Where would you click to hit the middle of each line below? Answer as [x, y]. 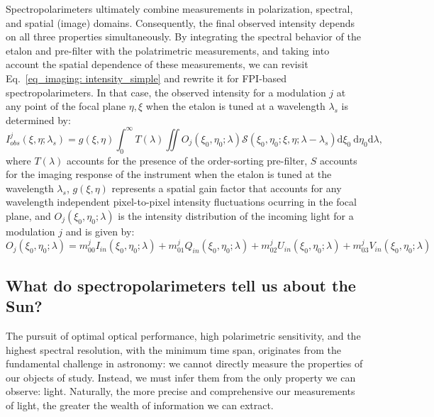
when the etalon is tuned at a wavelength [235, 106]
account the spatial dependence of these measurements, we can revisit [157, 64]
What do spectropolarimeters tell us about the [181, 285]
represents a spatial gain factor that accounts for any [227, 188]
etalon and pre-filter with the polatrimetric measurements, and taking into [168, 50]
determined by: [38, 119]
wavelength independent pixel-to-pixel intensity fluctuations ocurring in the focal [181, 202]
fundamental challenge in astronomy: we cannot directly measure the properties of [184, 363]
